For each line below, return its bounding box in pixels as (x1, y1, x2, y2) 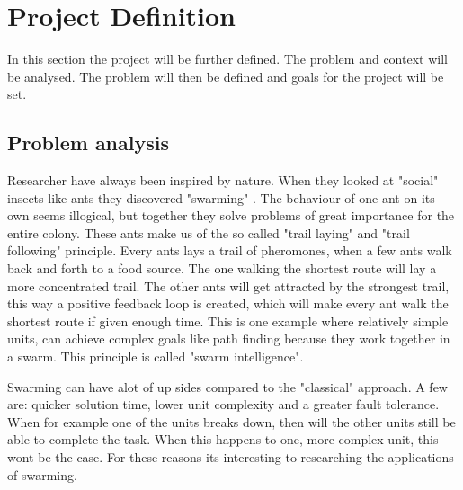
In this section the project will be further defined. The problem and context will (7, 49, 448, 68)
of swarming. (7, 465, 77, 484)
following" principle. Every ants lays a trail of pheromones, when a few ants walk (7, 241, 452, 260)
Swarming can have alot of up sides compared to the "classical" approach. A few (7, 377, 448, 396)
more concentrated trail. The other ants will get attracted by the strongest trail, (7, 276, 450, 295)
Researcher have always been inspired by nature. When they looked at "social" (7, 171, 439, 190)
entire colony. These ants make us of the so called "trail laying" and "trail (7, 223, 410, 242)
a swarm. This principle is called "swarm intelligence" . (7, 347, 304, 366)
